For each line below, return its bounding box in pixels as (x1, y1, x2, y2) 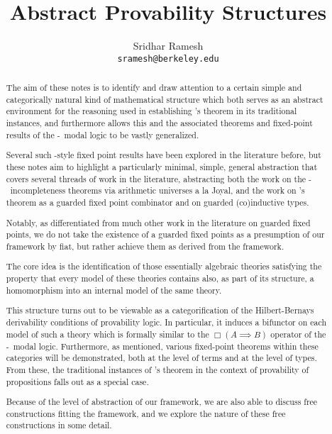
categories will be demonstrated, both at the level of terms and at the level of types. (6, 352, 317, 364)
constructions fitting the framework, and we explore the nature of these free (6, 407, 286, 419)
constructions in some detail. (6, 419, 112, 431)
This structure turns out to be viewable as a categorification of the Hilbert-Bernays (6, 304, 314, 316)
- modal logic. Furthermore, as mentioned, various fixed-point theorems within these (6, 340, 319, 352)
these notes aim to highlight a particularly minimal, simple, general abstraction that (6, 161, 318, 172)
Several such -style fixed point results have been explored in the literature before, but (6, 149, 321, 161)
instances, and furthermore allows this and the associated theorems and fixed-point (6, 117, 313, 129)
